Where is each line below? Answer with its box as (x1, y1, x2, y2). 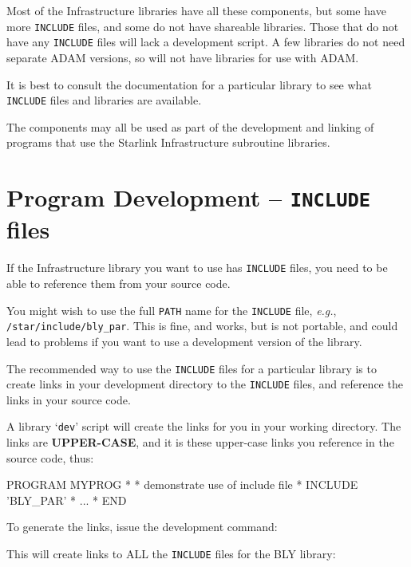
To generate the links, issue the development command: (6, 518, 278, 535)
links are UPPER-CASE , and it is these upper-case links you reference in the (6, 434, 394, 451)
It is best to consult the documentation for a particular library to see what (6, 76, 372, 93)
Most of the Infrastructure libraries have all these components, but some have (6, 2, 386, 18)
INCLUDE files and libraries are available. (6, 92, 202, 108)
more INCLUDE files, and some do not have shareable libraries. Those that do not (6, 18, 399, 34)
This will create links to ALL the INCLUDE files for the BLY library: (6, 545, 336, 562)
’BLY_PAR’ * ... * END (6, 491, 127, 508)
